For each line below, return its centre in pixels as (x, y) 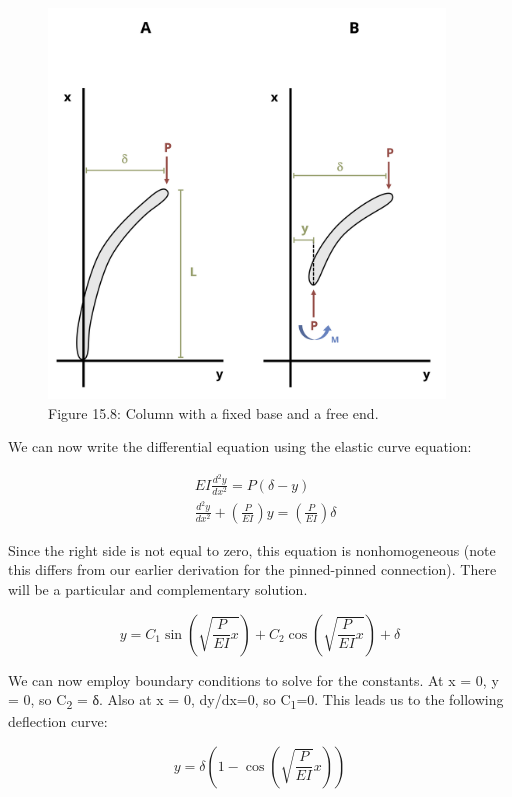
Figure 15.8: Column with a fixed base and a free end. (213, 412)
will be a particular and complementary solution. (158, 588)
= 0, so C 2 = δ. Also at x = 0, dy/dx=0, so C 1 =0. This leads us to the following (256, 700)
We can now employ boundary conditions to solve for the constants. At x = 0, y (253, 679)
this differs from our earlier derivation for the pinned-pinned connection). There (252, 569)
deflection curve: (58, 721)
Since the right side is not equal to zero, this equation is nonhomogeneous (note (252, 549)
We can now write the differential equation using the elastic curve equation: (240, 446)
